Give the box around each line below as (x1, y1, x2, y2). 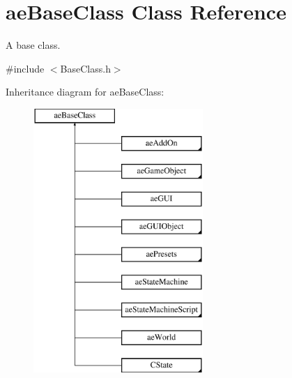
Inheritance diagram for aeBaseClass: (6, 84, 164, 99)
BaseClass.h (60, 61, 111, 75)
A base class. (6, 38, 61, 52)
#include (6, 61, 45, 75)
